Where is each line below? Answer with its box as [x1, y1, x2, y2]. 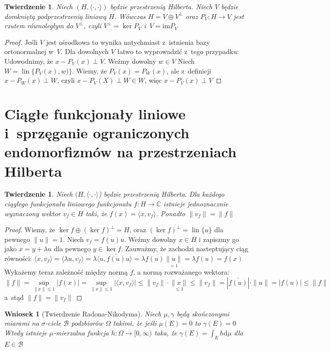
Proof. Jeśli [4, 37, 38, 47]
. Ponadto [156, 208, 185, 218]
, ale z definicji [166, 65, 211, 75]
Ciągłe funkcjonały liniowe [4, 103, 186, 123]
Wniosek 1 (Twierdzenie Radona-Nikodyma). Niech [4, 308, 162, 318]
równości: [4, 253, 32, 263]
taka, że [154, 327, 177, 337]
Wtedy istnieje [4, 327, 47, 337]
